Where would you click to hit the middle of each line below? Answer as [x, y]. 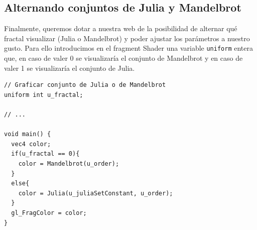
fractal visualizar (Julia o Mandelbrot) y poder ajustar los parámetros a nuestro [127, 38]
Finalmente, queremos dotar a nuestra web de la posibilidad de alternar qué [121, 28]
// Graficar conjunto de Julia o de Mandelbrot [85, 85]
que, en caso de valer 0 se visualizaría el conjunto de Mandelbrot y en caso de [123, 58]
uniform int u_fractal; [44, 95]
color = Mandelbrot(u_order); [69, 163]
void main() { [28, 134]
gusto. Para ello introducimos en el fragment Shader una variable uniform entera [128, 48]
